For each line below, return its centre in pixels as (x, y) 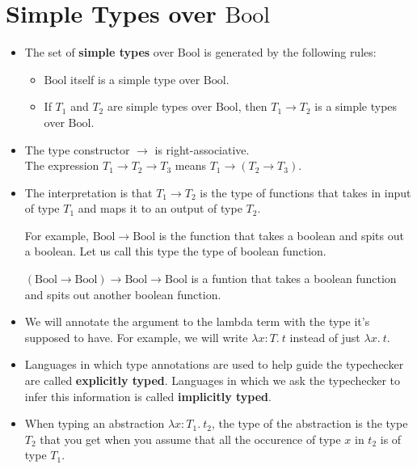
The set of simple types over (99, 52)
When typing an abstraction (95, 423)
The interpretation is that (88, 192)
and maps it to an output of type (160, 208)
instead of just (325, 337)
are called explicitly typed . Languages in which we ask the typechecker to (213, 380)
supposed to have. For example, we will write (136, 337)
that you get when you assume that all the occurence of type (190, 439)
